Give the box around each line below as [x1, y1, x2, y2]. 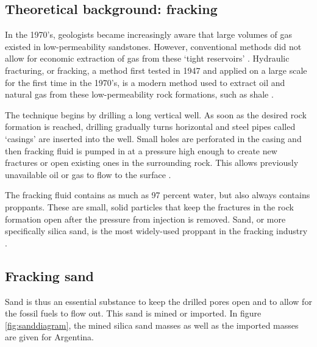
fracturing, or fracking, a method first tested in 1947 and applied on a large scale [5, 63, 307, 76]
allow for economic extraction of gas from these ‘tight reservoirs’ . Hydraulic [5, 52, 290, 65]
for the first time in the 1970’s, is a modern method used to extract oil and [5, 76, 285, 88]
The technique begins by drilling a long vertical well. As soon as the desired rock [5, 108, 307, 121]
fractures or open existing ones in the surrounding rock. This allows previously [5, 156, 299, 169]
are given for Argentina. [5, 331, 94, 343]
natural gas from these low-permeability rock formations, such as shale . [5, 88, 274, 101]
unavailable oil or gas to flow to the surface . [5, 168, 171, 181]
